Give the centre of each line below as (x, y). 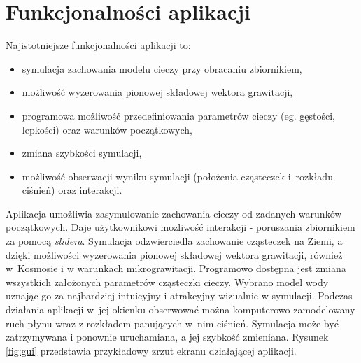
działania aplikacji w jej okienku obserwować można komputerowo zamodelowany (180, 309)
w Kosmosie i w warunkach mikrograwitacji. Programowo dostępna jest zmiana (176, 268)
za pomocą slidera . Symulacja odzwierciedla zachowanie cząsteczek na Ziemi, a (174, 241)
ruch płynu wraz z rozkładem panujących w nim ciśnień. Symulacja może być (172, 323)
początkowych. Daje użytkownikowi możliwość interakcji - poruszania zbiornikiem (180, 227)
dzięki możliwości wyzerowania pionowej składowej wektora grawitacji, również (174, 254)
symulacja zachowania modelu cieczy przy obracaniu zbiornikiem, (162, 68)
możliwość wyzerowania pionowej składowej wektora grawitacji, (157, 92)
